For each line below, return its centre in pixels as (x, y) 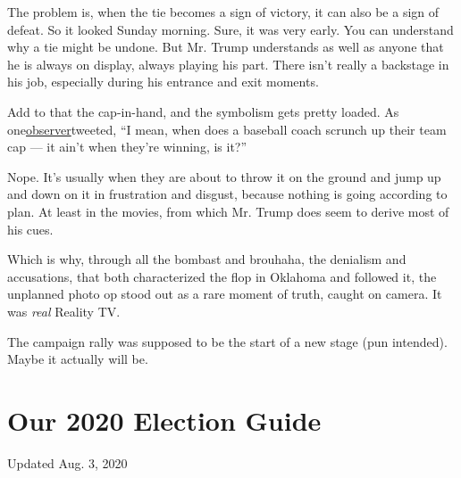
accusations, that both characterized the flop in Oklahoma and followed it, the (222, 276)
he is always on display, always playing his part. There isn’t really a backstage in (228, 64)
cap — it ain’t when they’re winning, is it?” (127, 147)
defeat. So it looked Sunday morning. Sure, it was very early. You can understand (230, 29)
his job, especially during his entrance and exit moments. (163, 82)
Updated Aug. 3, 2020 (67, 462)
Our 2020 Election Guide (164, 420)
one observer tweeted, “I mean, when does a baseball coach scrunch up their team (227, 129)
